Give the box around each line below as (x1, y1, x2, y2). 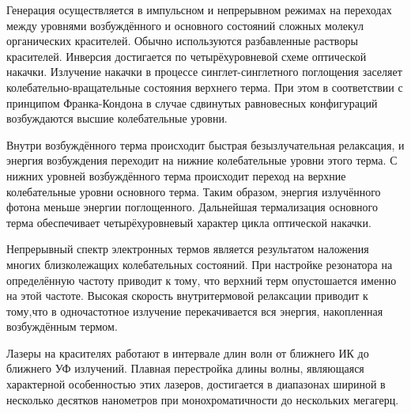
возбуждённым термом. (6, 318, 118, 335)
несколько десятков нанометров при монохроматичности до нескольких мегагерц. (6, 391, 399, 407)
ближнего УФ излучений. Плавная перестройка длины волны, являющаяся (6, 360, 364, 377)
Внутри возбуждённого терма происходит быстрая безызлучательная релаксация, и (6, 136, 405, 153)
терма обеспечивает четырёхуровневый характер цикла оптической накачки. (6, 214, 371, 230)
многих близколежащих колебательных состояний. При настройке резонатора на (6, 256, 393, 272)
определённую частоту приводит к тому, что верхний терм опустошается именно (6, 271, 397, 288)
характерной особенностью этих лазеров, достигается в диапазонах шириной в (6, 376, 386, 392)
